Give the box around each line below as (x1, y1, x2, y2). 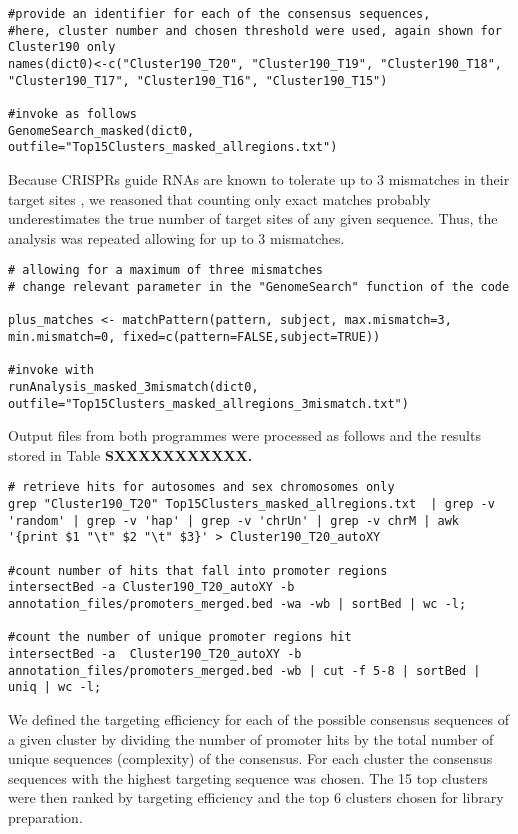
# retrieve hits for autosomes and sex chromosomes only (8, 480, 395, 495)
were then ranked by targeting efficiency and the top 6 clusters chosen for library (8, 787, 504, 808)
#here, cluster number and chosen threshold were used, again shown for (8, 23, 502, 38)
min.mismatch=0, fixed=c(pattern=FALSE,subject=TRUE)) (8, 329, 381, 344)
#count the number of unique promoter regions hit (8, 630, 352, 645)
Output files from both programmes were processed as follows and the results (8, 425, 481, 446)
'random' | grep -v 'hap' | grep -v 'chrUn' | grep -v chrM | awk (8, 513, 460, 528)
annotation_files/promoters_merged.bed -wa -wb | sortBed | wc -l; (8, 596, 467, 611)
